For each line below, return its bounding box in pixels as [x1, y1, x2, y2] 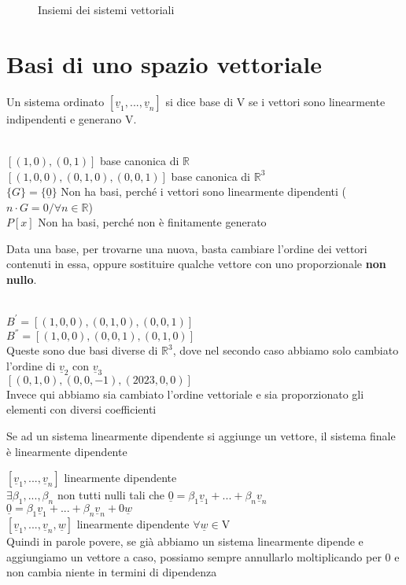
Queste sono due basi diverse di [6, 342, 158, 359]
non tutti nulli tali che [57, 487, 165, 503]
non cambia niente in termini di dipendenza [6, 564, 217, 580]
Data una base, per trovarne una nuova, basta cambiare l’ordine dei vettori [6, 240, 367, 256]
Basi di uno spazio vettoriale [6, 47, 322, 79]
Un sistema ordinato [6, 93, 105, 109]
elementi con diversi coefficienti [6, 401, 157, 418]
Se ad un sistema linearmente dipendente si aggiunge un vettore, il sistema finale [6, 428, 396, 444]
